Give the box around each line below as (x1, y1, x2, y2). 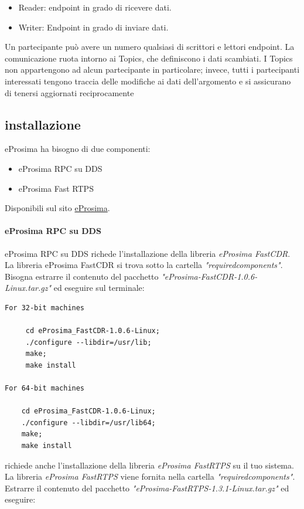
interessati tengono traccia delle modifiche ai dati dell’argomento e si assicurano (5, 74, 291, 87)
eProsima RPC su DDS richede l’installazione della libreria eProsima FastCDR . (5, 247, 291, 259)
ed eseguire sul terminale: (53, 281, 145, 294)
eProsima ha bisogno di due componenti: (5, 142, 151, 155)
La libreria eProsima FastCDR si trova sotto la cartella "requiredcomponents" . (5, 259, 283, 271)
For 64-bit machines (5, 384, 85, 393)
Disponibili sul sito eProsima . (5, 202, 110, 214)
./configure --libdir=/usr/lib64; (21, 418, 156, 427)
